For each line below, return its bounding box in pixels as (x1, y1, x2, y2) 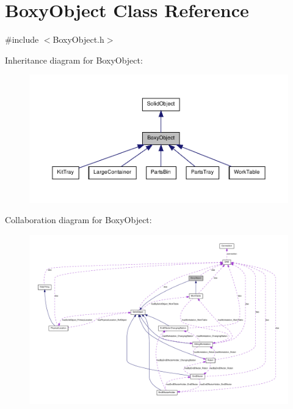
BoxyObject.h (52, 33, 104, 46)
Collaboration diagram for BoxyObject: (5, 213, 152, 226)
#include (5, 33, 39, 46)
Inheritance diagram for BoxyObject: (5, 53, 143, 66)
